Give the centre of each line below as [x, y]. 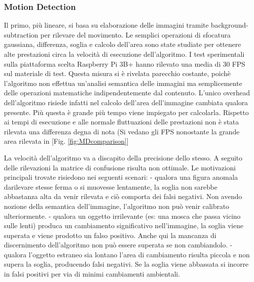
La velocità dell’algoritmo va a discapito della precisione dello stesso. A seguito [123, 157]
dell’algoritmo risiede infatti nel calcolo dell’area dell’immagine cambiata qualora [126, 102]
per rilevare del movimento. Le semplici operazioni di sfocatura [136, 34]
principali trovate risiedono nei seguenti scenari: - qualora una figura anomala [121, 177]
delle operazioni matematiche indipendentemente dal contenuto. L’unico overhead [127, 93]
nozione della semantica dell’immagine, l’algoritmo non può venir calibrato [117, 206]
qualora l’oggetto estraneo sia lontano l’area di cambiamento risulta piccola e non [127, 254]
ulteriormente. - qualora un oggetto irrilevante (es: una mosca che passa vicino [122, 216]
